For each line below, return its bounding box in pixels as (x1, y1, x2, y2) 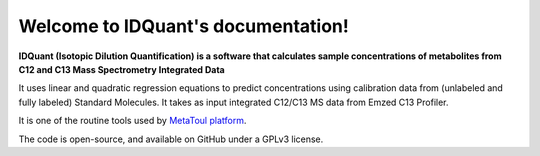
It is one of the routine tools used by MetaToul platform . (18, 115, 247, 127)
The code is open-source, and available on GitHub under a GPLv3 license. (18, 133, 324, 145)
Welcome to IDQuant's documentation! (18, 15, 349, 37)
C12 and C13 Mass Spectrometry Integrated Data (18, 63, 225, 75)
